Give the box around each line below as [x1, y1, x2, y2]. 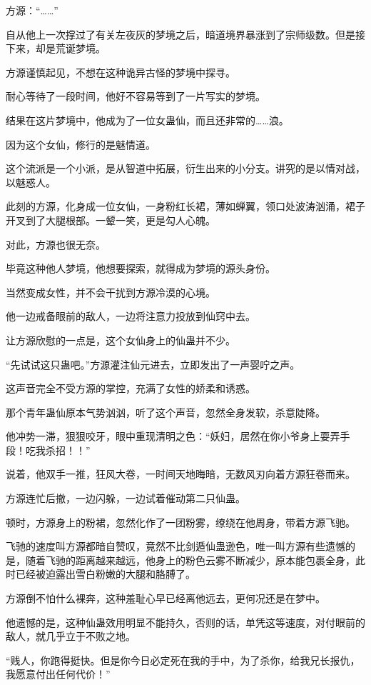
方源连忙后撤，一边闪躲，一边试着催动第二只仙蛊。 [6, 491, 245, 506]
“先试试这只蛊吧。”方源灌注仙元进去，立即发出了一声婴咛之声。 [6, 356, 300, 371]
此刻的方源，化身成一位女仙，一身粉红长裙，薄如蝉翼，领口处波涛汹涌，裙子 [6, 199, 365, 214]
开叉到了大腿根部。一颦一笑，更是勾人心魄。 [6, 212, 215, 227]
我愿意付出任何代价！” [6, 666, 111, 681]
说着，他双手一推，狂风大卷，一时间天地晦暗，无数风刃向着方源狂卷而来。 [6, 466, 355, 481]
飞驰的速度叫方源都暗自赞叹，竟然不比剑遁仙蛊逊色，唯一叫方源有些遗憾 [6, 539, 345, 554]
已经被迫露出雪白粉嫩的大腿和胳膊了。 [15, 566, 195, 581]
